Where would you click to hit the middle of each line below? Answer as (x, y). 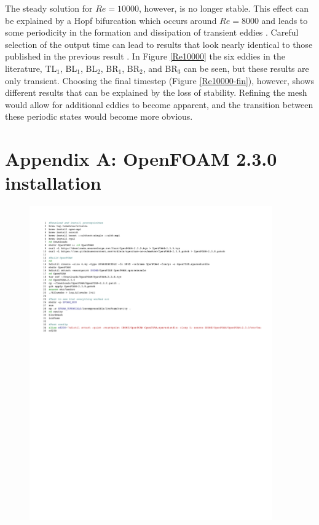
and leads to (285, 20)
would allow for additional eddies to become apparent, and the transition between (159, 104)
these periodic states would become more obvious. (99, 116)
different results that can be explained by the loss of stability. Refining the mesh (156, 92)
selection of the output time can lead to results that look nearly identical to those (159, 44)
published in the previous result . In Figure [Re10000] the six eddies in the (145, 56)
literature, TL (31, 68)
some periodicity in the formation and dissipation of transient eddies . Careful (152, 32)
